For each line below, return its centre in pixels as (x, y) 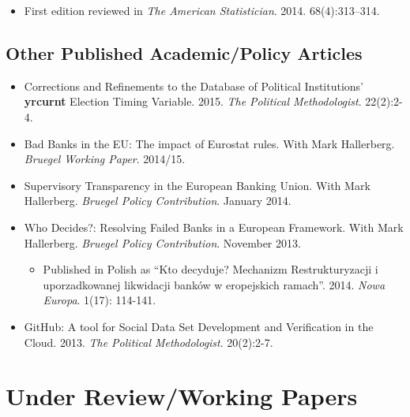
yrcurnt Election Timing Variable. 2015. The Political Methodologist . (193, 101)
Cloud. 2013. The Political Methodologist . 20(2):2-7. (149, 342)
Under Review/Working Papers (182, 396)
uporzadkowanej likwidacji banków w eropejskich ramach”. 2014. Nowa (214, 284)
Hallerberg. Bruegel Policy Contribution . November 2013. (162, 242)
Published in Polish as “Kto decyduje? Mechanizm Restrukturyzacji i (211, 269)
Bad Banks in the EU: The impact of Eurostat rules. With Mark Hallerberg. (209, 143)
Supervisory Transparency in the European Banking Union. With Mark (197, 185)
